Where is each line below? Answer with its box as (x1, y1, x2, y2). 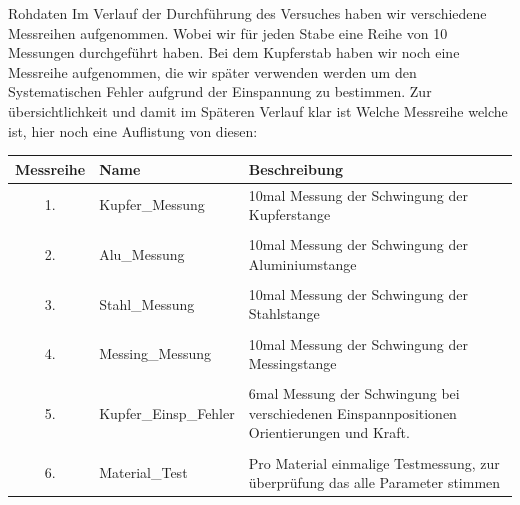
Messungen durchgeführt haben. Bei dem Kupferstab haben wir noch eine (8, 42, 460, 63)
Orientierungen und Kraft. (248, 422, 410, 443)
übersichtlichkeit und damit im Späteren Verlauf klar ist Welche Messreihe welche (8, 100, 508, 121)
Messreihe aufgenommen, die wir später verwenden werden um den (8, 61, 417, 82)
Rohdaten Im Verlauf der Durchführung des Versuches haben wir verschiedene (8, 3, 487, 23)
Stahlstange (248, 303, 320, 324)
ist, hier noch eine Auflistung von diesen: (8, 120, 258, 141)
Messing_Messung (99, 343, 212, 364)
